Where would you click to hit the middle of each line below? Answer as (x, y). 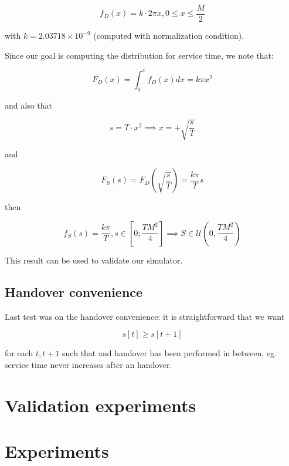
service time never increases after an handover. (89, 364)
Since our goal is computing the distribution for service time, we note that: (139, 55)
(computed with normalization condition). (169, 36)
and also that (28, 105)
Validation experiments (101, 405)
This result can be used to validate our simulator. (94, 260)
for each (19, 353)
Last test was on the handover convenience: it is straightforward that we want (145, 316)
